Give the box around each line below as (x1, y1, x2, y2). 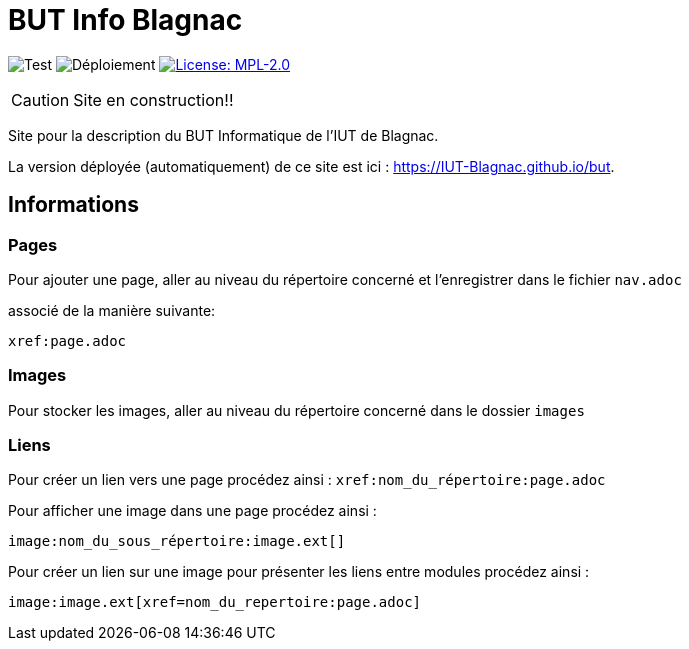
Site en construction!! (73, 89, 234, 110)
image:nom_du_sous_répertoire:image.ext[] (8, 533, 346, 550)
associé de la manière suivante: (8, 301, 216, 319)
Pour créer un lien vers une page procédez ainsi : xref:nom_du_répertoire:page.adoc (8, 471, 606, 489)
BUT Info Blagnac (8, 3, 243, 37)
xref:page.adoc (8, 332, 127, 349)
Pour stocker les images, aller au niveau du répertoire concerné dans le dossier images (8, 401, 585, 419)
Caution (11, 89, 70, 110)
